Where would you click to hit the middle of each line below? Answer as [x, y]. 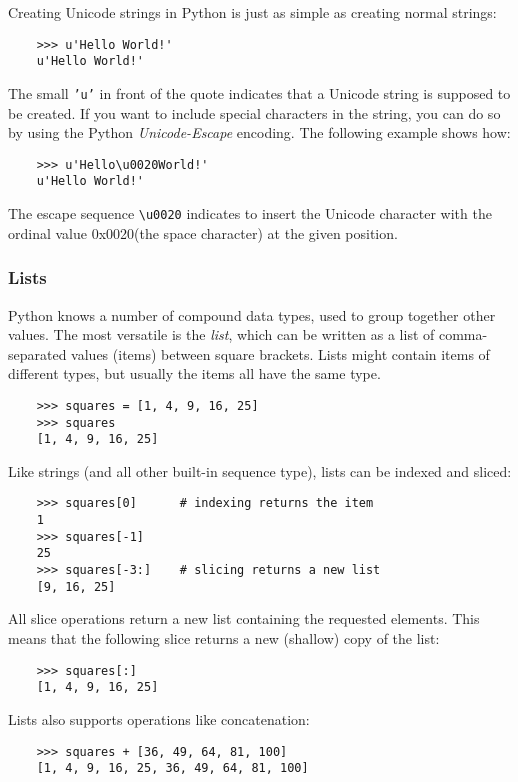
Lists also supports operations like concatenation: [159, 718]
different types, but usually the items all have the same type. [194, 373]
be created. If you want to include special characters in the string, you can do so [254, 112]
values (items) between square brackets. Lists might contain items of [280, 353]
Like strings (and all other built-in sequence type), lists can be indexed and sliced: [260, 470]
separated [37, 353]
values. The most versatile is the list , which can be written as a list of [221, 334]
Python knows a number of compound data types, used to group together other [252, 314]
